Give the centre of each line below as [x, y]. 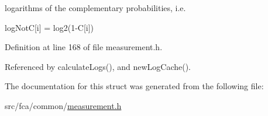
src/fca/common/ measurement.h [63, 105]
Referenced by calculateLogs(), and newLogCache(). [98, 66]
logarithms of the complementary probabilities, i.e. [95, 8]
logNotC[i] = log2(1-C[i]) [49, 27]
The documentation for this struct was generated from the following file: [134, 86]
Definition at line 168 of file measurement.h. [84, 47]
